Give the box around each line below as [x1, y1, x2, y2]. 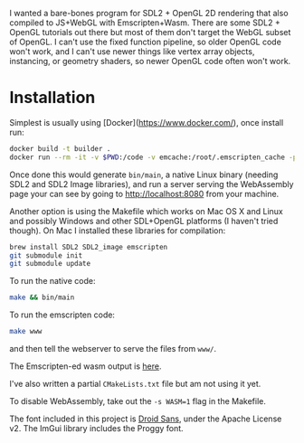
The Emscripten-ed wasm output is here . [9, 361, 162, 372]
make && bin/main [9, 293, 75, 302]
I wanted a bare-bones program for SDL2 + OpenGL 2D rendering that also [9, 8, 289, 18]
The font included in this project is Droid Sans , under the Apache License [9, 413, 282, 424]
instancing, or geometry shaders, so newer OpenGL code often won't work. [9, 56, 291, 66]
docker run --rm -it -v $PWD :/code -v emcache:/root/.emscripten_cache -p [9, 153, 298, 162]
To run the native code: [9, 276, 96, 287]
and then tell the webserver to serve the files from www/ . [9, 344, 217, 354]
